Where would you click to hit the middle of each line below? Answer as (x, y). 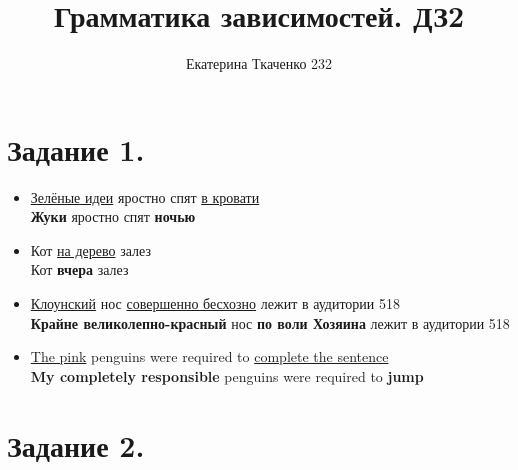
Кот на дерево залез (90, 249)
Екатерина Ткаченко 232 (259, 63)
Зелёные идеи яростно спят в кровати (145, 196)
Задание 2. (76, 444)
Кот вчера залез (79, 269)
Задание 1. (76, 148)
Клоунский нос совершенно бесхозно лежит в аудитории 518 (215, 303)
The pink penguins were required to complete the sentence (209, 356)
